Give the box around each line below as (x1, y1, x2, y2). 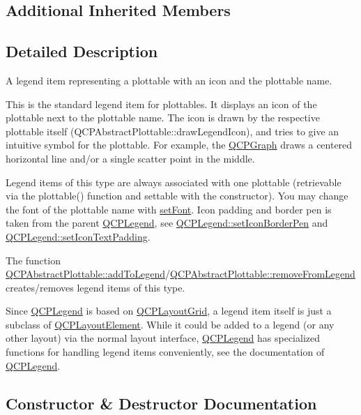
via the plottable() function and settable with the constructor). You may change (6, 188, 348, 203)
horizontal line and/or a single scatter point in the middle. (6, 151, 255, 165)
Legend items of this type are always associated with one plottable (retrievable (6, 174, 341, 189)
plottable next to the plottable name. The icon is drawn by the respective (6, 110, 320, 125)
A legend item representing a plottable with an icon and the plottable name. (6, 73, 332, 87)
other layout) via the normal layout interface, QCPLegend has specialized (6, 331, 321, 345)
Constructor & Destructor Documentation (6, 392, 317, 414)
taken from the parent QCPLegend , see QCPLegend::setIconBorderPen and (6, 216, 328, 230)
